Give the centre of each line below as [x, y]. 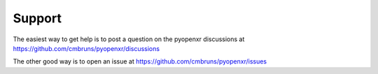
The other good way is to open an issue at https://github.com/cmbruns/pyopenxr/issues [140, 61]
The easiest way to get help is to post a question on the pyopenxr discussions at [129, 39]
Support [37, 18]
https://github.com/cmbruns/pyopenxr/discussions [86, 48]
